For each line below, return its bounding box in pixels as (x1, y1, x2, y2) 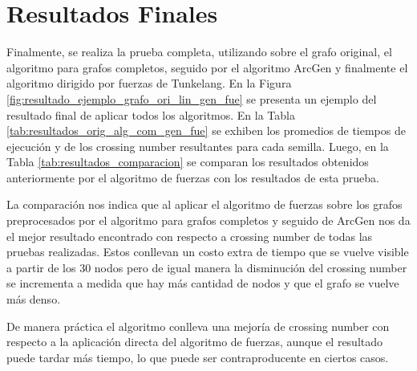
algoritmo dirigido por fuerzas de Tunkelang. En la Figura (6, 75, 292, 92)
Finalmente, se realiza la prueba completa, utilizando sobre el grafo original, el (6, 43, 392, 60)
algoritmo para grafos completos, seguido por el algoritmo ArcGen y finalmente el (6, 59, 408, 75)
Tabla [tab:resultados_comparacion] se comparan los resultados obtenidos (6, 153, 369, 170)
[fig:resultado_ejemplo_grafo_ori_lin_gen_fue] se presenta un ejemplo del (6, 90, 377, 107)
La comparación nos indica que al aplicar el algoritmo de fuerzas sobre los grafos (6, 196, 403, 213)
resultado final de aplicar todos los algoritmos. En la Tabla (6, 106, 295, 123)
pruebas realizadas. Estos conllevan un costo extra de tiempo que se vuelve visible (6, 243, 409, 260)
